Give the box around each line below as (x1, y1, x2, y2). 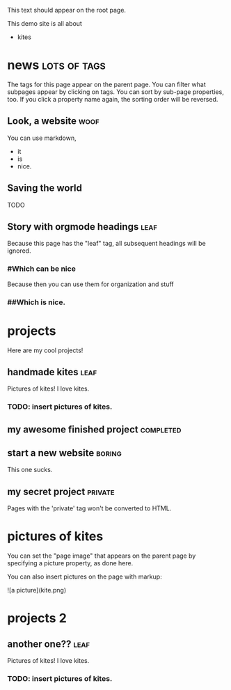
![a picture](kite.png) (7, 586, 67, 595)
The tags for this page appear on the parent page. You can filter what (7, 80, 207, 88)
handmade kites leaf (7, 366, 97, 378)
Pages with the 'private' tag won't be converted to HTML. (7, 504, 172, 512)
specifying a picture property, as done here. (7, 559, 134, 567)
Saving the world (7, 182, 82, 194)
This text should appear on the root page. (7, 6, 127, 14)
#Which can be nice (7, 264, 77, 274)
